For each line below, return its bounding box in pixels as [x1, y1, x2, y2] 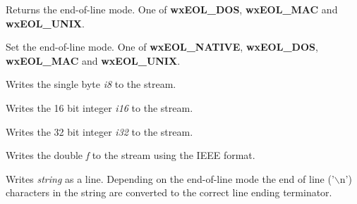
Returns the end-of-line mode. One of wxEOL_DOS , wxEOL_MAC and [6, 2, 338, 16]
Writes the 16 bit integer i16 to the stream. [6, 100, 193, 115]
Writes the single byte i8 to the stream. [6, 77, 176, 91]
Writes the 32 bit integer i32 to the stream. [6, 124, 193, 139]
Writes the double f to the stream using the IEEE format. [6, 148, 255, 162]
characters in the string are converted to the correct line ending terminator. [6, 185, 332, 200]
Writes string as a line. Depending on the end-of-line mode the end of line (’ [6, 171, 334, 186]
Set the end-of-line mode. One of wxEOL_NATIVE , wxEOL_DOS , [6, 39, 318, 54]
